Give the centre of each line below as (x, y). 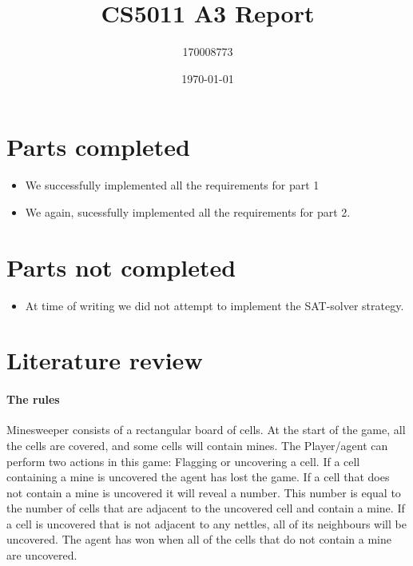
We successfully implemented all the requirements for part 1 (172, 185)
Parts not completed (121, 267)
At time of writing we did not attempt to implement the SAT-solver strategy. (214, 305)
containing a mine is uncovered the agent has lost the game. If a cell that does (198, 477)
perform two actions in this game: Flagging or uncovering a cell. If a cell (183, 461)
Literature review (105, 360)
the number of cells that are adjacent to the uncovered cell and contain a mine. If (206, 508)
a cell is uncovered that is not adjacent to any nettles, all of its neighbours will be (206, 523)
